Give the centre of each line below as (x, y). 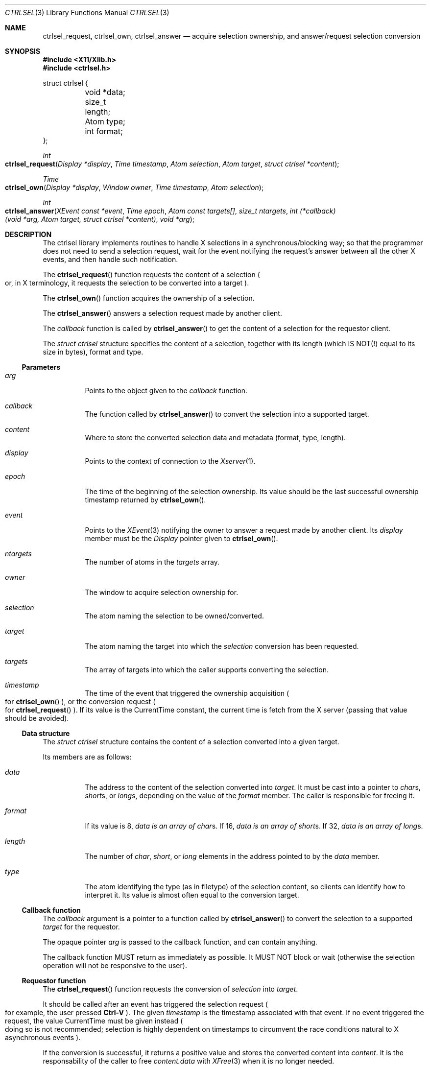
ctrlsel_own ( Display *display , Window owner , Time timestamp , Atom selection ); (134, 187)
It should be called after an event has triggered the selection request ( (155, 1004)
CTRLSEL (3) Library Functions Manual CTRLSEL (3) (87, 12)
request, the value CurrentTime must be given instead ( (94, 1021)
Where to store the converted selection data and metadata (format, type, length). (215, 438)
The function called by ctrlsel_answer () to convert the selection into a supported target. (227, 414)
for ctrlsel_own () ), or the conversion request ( (80, 701)
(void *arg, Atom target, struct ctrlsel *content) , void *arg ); (100, 219)
